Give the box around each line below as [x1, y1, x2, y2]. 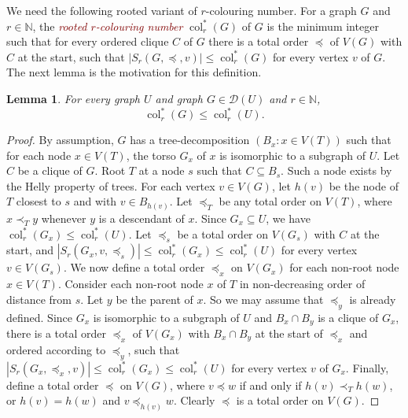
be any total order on [219, 193, 322, 209]
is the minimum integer [266, 17, 379, 34]
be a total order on [177, 225, 269, 242]
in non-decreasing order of [239, 276, 366, 292]
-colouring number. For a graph [205, 2, 357, 18]
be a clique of [17, 162, 83, 179]
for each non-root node [289, 259, 399, 276]
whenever [41, 209, 86, 226]
